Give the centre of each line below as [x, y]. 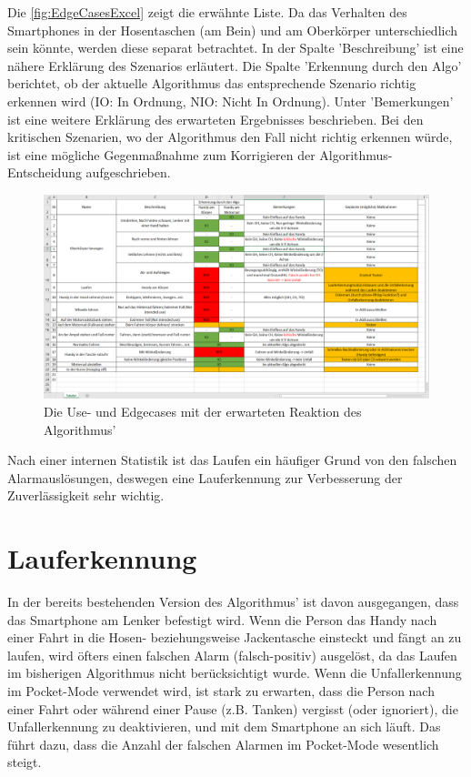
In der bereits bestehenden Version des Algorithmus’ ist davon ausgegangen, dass [233, 602]
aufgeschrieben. [128, 172]
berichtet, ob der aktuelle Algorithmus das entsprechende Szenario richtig [212, 83]
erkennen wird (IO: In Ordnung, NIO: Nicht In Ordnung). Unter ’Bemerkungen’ [230, 101]
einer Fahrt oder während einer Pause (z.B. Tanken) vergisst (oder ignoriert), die [233, 708]
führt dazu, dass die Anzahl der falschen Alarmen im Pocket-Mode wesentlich [223, 744]
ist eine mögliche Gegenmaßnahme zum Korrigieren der [161, 154]
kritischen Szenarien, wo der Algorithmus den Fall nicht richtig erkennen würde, [230, 137]
